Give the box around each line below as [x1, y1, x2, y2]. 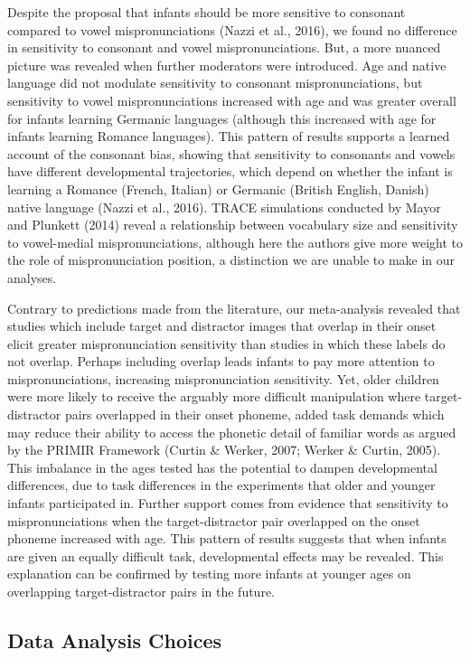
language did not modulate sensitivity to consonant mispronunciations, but [7, 73, 423, 92]
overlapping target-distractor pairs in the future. [7, 582, 275, 600]
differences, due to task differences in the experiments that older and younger [7, 475, 436, 494]
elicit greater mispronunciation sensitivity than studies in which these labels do [7, 334, 446, 353]
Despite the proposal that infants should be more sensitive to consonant [7, 3, 406, 21]
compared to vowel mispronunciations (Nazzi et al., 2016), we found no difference [7, 20, 457, 39]
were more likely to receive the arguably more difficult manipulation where [7, 387, 421, 406]
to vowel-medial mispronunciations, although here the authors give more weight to [7, 232, 463, 251]
